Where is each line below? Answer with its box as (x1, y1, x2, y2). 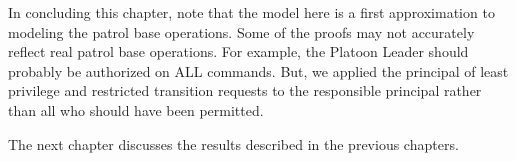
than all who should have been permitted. (8, 99, 264, 120)
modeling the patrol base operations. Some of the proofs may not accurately (8, 21, 475, 42)
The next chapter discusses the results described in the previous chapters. (8, 133, 459, 154)
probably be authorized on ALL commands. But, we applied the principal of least (8, 60, 509, 81)
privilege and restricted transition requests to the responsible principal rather (8, 80, 482, 101)
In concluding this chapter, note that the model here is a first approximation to (8, 2, 495, 22)
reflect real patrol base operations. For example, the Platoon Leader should (8, 41, 469, 62)
